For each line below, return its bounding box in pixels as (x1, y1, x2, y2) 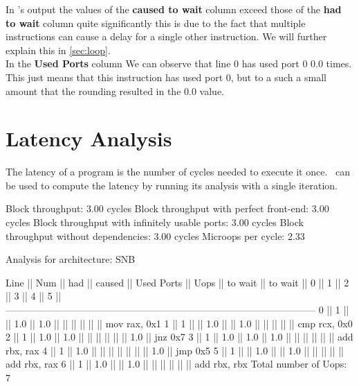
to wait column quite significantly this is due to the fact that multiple (6, 15, 306, 30)
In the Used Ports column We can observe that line (6, 56, 231, 71)
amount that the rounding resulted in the (6, 83, 181, 98)
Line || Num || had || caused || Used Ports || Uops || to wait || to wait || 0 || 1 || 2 (6, 275, 349, 289)
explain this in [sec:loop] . (6, 42, 111, 57)
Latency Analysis (6, 124, 172, 153)
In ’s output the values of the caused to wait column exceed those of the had (6, 2, 342, 16)
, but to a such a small (230, 69, 326, 84)
